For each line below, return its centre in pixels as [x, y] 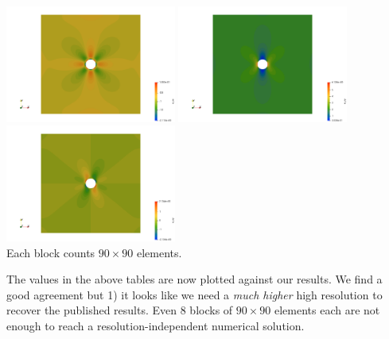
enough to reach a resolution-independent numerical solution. [156, 325]
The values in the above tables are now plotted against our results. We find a [194, 279]
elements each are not [327, 310]
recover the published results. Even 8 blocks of [120, 310]
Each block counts [51, 252]
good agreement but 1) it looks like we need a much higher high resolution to [194, 294]
